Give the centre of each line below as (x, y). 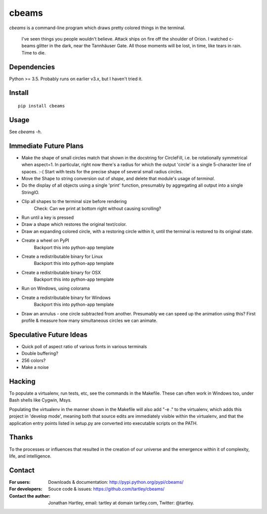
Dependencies (32, 67)
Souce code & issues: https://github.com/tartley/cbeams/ (107, 489)
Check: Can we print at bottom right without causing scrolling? (97, 208)
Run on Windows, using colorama (56, 288)
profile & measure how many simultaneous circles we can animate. (89, 321)
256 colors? (34, 360)
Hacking (22, 381)
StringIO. (30, 192)
